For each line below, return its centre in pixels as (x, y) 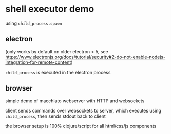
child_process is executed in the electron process (58, 72)
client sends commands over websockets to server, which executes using (83, 110)
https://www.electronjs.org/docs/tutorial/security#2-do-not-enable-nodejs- (85, 57)
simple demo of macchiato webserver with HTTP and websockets (75, 101)
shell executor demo (50, 9)
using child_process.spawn (34, 23)
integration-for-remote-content (38, 62)
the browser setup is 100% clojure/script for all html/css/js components (81, 126)
